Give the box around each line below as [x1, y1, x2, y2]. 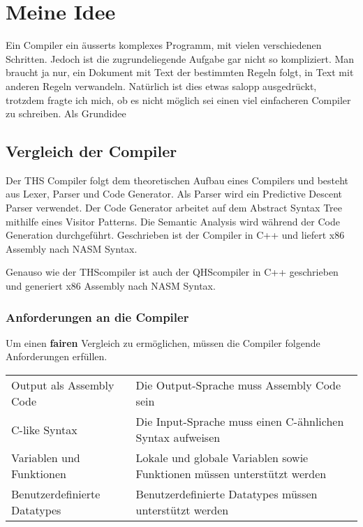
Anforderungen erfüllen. [6, 349, 108, 364]
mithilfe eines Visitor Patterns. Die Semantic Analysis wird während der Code [6, 214, 340, 228]
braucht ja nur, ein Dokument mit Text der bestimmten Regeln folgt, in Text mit [6, 65, 354, 80]
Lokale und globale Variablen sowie [135, 450, 309, 466]
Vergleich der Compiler [6, 140, 177, 162]
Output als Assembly [11, 377, 114, 394]
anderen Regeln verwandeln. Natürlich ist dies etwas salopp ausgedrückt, [6, 78, 317, 93]
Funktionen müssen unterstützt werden [135, 466, 327, 482]
